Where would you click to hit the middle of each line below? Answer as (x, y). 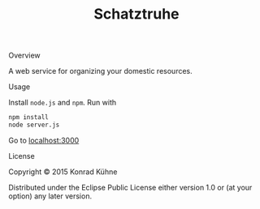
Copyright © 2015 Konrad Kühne (63, 172)
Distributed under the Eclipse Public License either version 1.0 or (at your (130, 187)
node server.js (34, 125)
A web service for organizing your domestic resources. (100, 71)
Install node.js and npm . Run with (63, 103)
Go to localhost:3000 (44, 140)
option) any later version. (50, 196)
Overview (24, 55)
